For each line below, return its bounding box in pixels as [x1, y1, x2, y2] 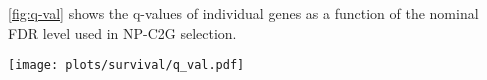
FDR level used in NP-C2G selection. [8, 22, 237, 43]
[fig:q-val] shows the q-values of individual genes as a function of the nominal [8, 3, 479, 23]
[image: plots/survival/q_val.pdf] [8, 58, 245, 73]
